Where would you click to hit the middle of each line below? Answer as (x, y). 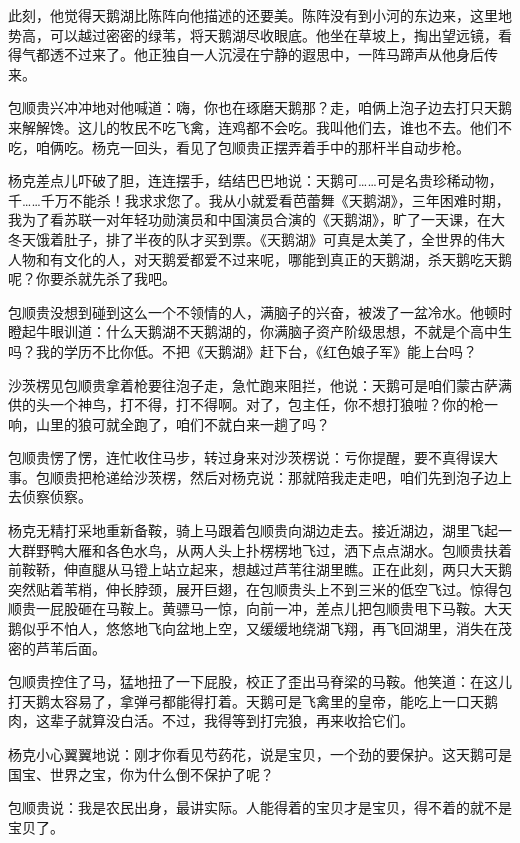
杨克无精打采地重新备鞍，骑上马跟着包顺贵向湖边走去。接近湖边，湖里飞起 (253, 530)
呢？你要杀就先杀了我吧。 (92, 278)
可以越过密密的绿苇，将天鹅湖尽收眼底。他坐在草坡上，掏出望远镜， (273, 34)
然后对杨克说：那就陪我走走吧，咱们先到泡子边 (343, 476)
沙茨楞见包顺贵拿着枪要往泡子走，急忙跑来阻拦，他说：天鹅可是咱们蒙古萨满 (260, 384)
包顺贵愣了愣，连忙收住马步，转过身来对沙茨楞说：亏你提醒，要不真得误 (246, 457)
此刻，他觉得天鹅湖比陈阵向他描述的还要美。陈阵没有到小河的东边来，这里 (253, 15)
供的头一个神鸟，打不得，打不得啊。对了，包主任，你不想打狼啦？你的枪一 (253, 404)
